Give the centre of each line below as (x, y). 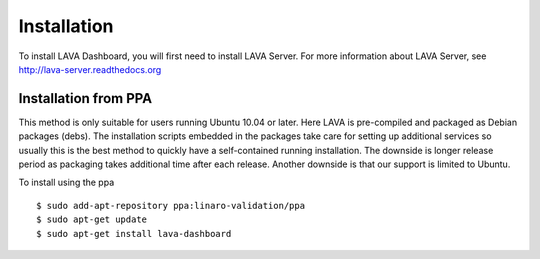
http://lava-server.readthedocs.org (90, 69)
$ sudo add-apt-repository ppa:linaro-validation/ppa (170, 205)
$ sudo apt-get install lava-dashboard (134, 233)
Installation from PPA (85, 98)
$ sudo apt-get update (92, 219)
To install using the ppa (66, 182)
